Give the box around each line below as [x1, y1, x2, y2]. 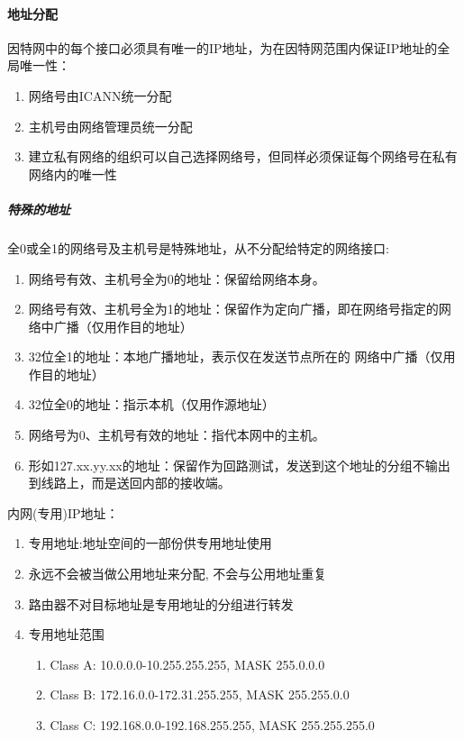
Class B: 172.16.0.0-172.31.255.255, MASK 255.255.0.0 [50, 685, 350, 704]
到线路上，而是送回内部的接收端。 [28, 473, 231, 492]
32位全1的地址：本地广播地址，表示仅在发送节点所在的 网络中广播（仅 [28, 347, 443, 366]
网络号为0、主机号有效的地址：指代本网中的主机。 [28, 425, 325, 444]
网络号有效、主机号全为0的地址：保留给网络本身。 [28, 269, 325, 288]
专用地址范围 [28, 625, 105, 644]
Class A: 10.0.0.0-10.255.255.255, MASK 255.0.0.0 [50, 654, 325, 673]
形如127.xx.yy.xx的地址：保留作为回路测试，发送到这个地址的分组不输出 [28, 455, 450, 474]
